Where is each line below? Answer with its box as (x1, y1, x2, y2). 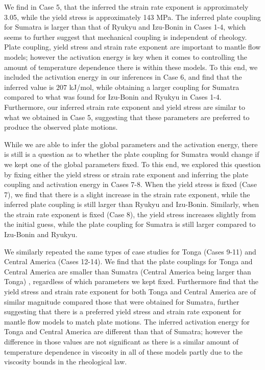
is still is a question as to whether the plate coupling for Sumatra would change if (4, 149, 259, 159)
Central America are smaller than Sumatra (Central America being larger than (4, 266, 251, 276)
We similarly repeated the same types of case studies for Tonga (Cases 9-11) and (4, 246, 256, 257)
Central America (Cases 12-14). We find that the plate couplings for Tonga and (4, 256, 253, 267)
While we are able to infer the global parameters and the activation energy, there (4, 138, 258, 149)
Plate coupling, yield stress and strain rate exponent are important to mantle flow (4, 41, 261, 52)
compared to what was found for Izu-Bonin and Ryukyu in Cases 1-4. (4, 91, 222, 102)
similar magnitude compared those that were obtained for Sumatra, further (4, 296, 239, 307)
